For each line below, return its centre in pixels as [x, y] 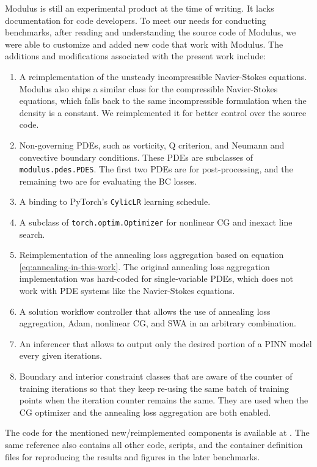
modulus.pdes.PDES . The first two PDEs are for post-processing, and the [156, 169]
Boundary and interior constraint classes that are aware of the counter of [156, 376]
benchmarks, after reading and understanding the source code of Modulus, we [151, 32]
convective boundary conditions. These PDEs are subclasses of [136, 157]
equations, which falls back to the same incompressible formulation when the [163, 101]
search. [32, 234]
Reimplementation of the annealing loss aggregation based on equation [151, 255]
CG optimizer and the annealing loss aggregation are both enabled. [145, 412]
